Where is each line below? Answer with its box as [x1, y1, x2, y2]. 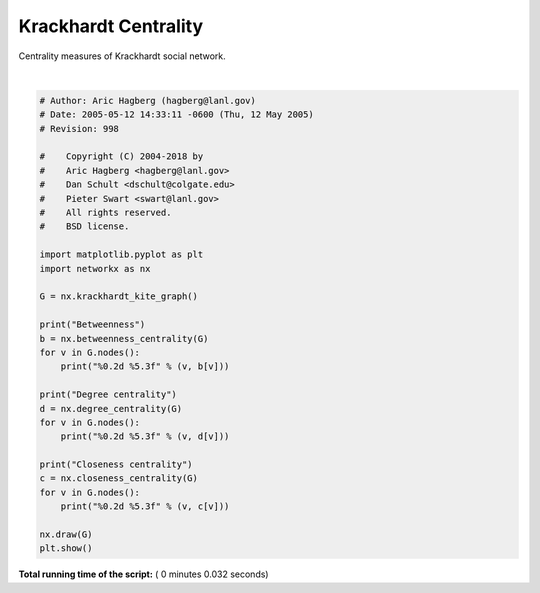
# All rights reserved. [39, 207, 172, 219]
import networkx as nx [39, 263, 151, 274]
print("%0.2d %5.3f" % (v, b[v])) [60, 361, 230, 372]
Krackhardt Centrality [18, 15, 204, 37]
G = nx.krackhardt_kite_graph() [39, 291, 199, 302]
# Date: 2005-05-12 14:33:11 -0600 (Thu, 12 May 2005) [39, 109, 314, 120]
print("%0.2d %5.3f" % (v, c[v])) [60, 501, 230, 512]
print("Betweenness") [39, 319, 146, 330]
